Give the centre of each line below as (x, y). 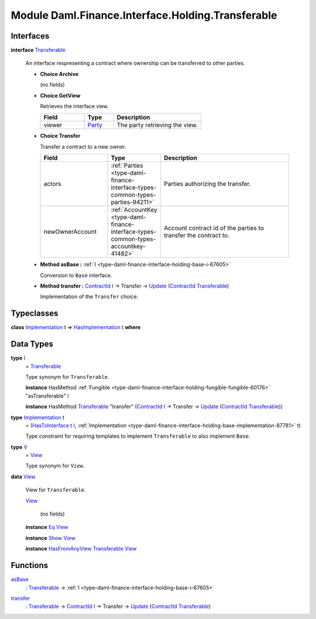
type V (19, 447)
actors (52, 184)
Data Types (32, 344)
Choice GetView (60, 95)
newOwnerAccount (70, 232)
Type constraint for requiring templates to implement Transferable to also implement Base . (138, 436)
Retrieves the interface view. (74, 106)
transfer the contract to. (197, 236)
